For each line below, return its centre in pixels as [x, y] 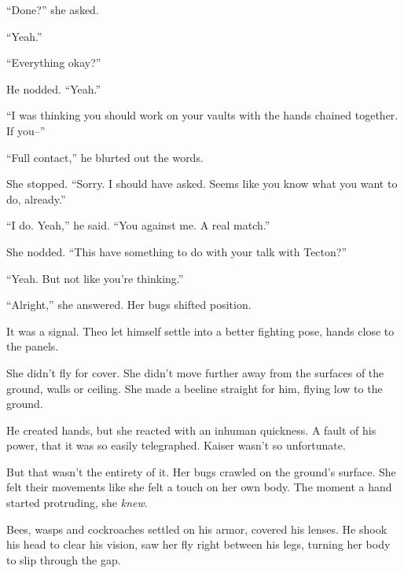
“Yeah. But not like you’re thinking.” [95, 278]
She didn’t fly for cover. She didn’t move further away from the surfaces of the [195, 372]
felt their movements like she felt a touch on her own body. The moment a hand [199, 487]
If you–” [26, 130]
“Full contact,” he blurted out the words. [105, 157]
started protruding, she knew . [77, 503]
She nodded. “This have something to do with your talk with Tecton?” [177, 251]
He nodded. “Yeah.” [54, 88]
